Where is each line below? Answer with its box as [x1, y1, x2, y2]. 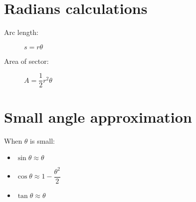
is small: [30, 135, 55, 146]
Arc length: [4, 27, 38, 37]
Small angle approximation [4, 106, 192, 127]
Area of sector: [4, 55, 49, 66]
